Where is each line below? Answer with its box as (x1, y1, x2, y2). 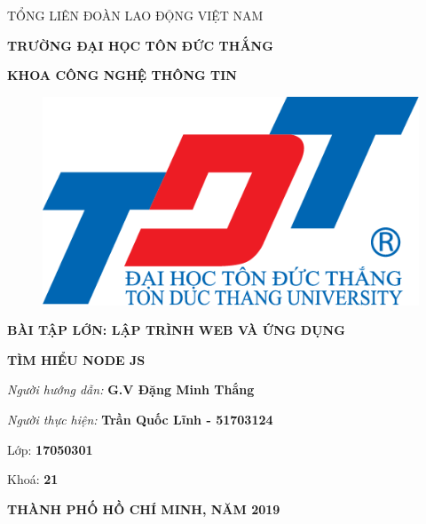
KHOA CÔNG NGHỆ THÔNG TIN (7, 66, 237, 84)
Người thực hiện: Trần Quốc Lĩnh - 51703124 (7, 409, 273, 428)
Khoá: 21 (7, 470, 59, 488)
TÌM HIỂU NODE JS (7, 350, 146, 369)
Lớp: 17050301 (7, 440, 93, 458)
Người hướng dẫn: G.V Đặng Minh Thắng (7, 380, 255, 399)
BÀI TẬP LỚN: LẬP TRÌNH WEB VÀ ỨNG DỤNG (7, 321, 345, 339)
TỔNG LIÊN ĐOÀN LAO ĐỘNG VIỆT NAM (7, 6, 264, 24)
